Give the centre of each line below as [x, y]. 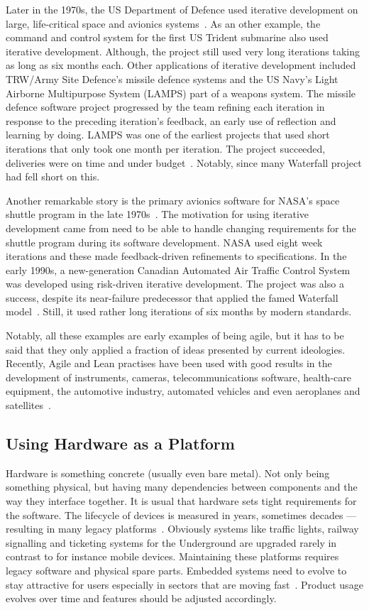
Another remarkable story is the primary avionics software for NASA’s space [173, 200]
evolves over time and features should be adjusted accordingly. [141, 598]
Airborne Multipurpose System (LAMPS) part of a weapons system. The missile [181, 93]
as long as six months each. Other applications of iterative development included [181, 65]
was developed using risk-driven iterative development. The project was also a [175, 284]
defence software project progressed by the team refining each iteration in [165, 107]
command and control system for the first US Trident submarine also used [167, 37]
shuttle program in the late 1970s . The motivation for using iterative [158, 214]
